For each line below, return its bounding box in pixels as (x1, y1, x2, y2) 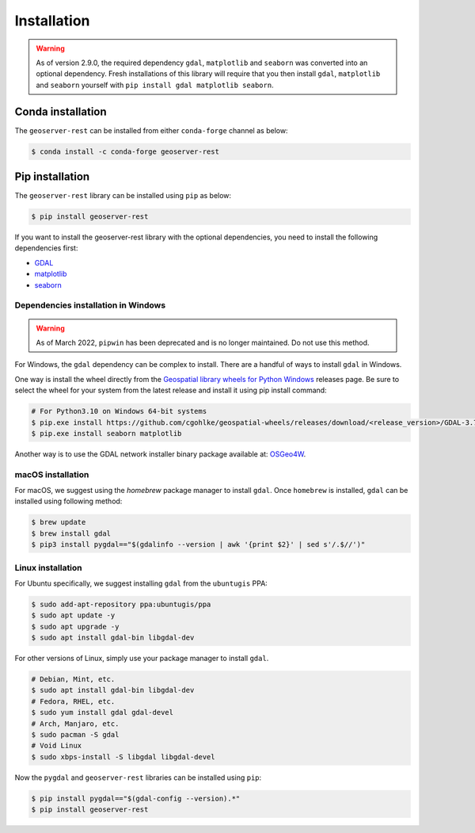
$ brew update (31, 518, 86, 527)
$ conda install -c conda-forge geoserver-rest (31, 147, 219, 156)
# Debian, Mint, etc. (31, 674, 116, 684)
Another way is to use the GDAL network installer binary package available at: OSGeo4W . (14, 449, 306, 459)
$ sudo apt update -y (31, 611, 116, 620)
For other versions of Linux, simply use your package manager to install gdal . (14, 654, 269, 663)
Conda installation (14, 105, 107, 118)
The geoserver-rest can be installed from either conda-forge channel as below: (14, 125, 288, 135)
